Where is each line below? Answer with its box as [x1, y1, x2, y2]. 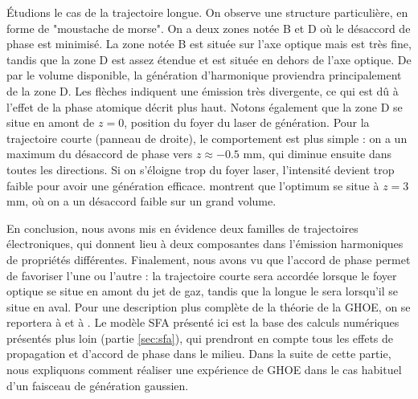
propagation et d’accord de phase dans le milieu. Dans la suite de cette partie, [6, 345, 391, 362]
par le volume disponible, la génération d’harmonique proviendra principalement [6, 67, 402, 83]
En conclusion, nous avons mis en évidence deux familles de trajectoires [6, 219, 359, 236]
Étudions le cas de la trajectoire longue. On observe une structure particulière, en [6, 4, 408, 20]
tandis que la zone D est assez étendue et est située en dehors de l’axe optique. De [6, 51, 412, 67]
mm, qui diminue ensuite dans [243, 145, 392, 162]
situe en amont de [6, 114, 95, 131]
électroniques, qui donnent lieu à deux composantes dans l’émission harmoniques [6, 235, 404, 252]
